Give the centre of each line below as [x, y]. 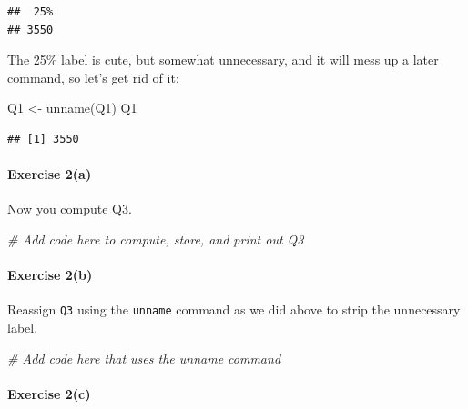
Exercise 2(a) [50, 174]
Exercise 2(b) [50, 275]
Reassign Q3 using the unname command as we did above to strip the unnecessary [234, 309]
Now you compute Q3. [70, 209]
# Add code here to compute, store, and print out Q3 [156, 239]
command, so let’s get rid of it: [93, 77]
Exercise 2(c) [49, 393]
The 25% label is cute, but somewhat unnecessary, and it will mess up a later [223, 60]
